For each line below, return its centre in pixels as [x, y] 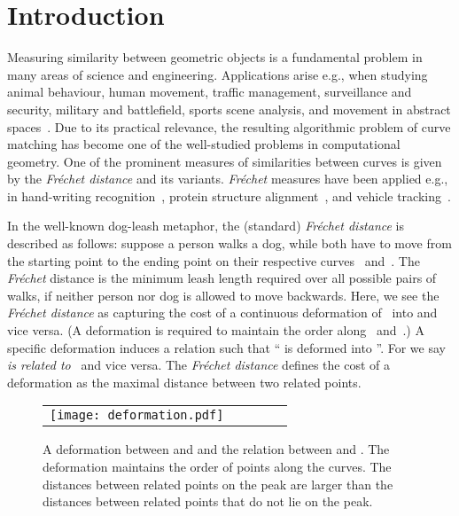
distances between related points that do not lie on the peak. [208, 501]
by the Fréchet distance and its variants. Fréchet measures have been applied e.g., [228, 179]
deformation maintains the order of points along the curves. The [217, 466]
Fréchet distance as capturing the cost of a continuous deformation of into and [222, 313]
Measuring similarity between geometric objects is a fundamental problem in [215, 57]
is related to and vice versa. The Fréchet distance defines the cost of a [198, 365]
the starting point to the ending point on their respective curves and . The [214, 260]
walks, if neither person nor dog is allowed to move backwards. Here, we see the [223, 295]
